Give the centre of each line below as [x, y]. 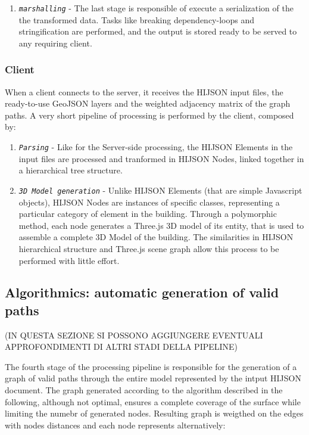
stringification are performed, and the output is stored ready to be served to [158, 31]
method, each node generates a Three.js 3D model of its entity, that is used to [161, 225]
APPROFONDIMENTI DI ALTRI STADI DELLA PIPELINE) [121, 347]
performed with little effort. [69, 260]
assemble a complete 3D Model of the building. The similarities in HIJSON [156, 237]
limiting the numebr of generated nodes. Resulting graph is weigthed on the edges [154, 413]
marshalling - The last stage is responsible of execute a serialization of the [156, 8]
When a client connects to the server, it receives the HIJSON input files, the [144, 91]
